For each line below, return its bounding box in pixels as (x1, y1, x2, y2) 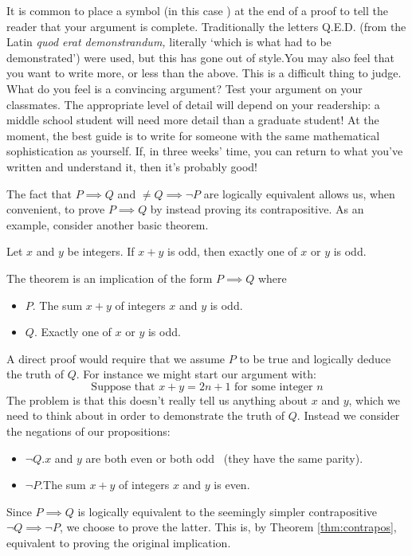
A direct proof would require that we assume (6, 350, 226, 366)
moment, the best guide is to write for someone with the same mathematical (6, 127, 380, 143)
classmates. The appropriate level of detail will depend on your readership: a (6, 96, 380, 112)
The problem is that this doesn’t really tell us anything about (6, 391, 308, 408)
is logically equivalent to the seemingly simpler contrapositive (77, 503, 378, 519)
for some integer (234, 381, 313, 393)
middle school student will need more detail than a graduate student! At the (6, 112, 379, 128)
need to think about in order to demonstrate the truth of (6, 407, 285, 424)
